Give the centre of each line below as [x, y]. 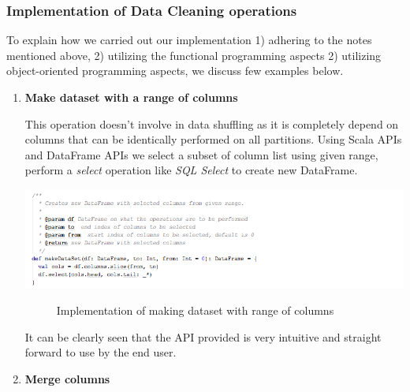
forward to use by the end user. [101, 352]
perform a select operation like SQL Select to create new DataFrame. [191, 170]
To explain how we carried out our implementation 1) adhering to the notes [189, 40]
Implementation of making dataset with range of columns [195, 310]
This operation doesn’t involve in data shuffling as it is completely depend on [212, 123]
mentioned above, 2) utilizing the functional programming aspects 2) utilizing [194, 55]
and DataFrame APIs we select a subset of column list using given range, [201, 154]
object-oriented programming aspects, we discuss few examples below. [175, 71]
